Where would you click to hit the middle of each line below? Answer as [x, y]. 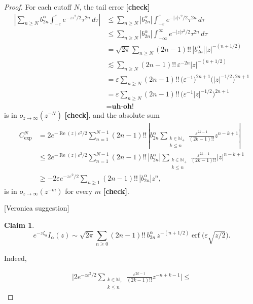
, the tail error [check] [115, 7]
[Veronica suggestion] [37, 208]
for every [79, 191]
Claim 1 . [19, 225]
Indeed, [15, 258]
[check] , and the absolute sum [112, 115]
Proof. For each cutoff [38, 7]
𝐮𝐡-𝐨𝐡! [123, 107]
